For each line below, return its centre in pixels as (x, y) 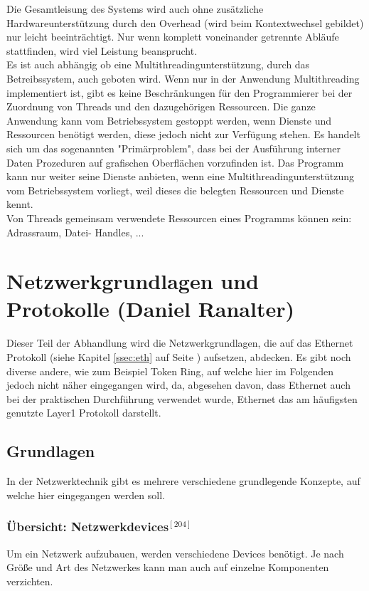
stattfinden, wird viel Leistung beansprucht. (102, 50)
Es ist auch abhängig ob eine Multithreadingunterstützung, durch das (158, 64)
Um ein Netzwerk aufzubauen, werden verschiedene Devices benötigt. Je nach (175, 553)
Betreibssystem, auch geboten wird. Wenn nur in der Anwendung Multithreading (183, 78)
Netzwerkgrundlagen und (133, 281)
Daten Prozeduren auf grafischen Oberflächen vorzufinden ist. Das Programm (175, 162)
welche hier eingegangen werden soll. (86, 495)
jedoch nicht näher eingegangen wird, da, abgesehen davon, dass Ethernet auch (178, 385)
